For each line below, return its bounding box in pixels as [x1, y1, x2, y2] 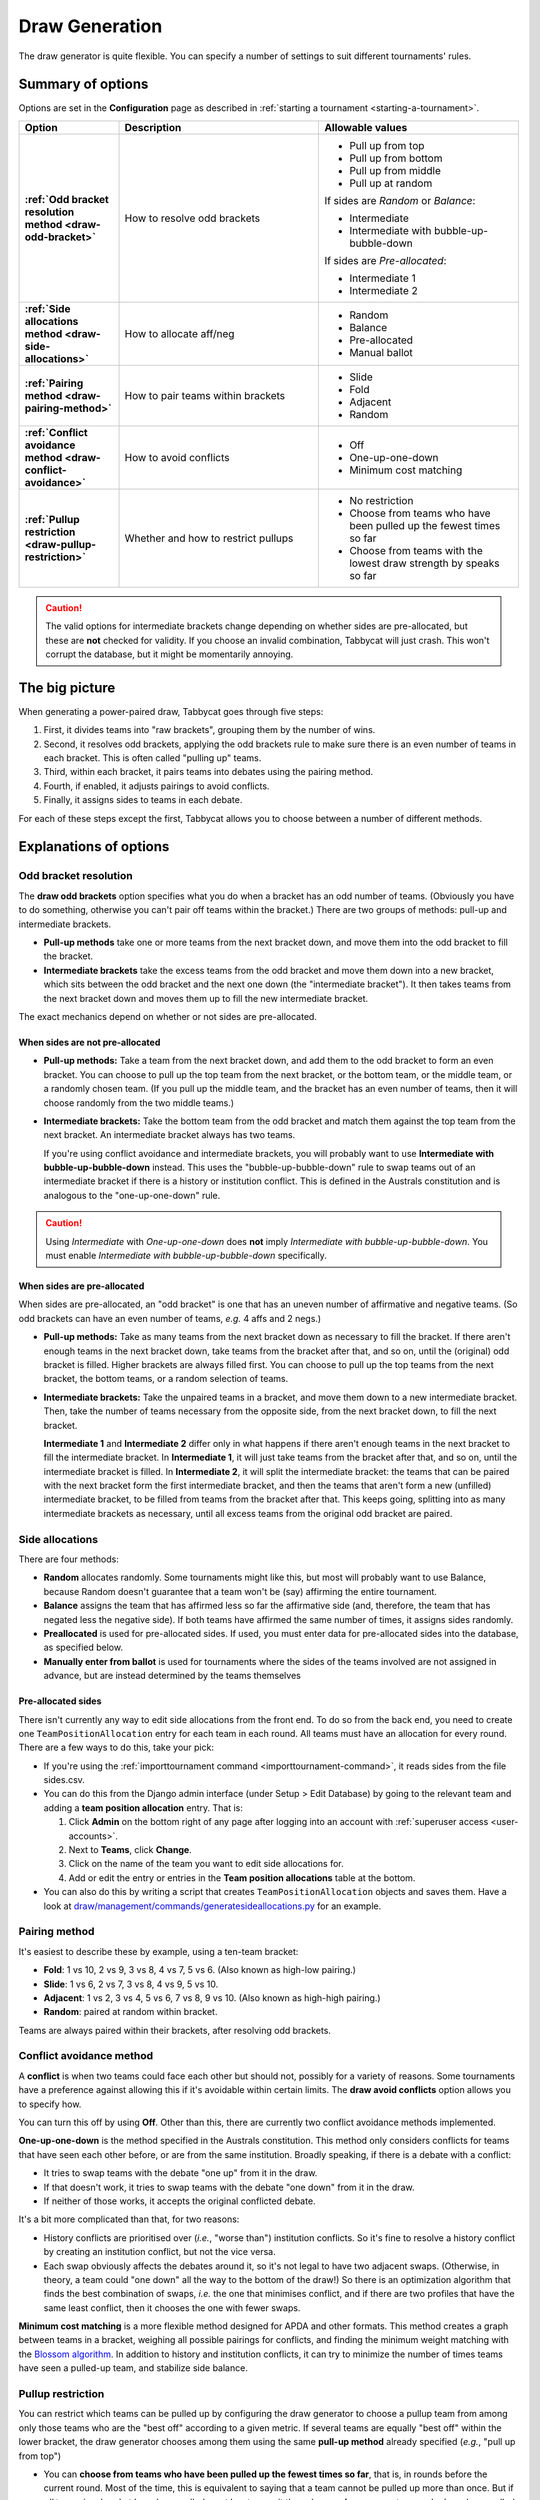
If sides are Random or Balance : [324, 193, 476, 207]
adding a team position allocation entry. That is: [43, 1801, 244, 1814]
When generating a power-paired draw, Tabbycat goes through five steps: [18, 705, 324, 717]
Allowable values [324, 120, 408, 134]
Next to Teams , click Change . [68, 1844, 192, 1856]
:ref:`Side [24, 301, 71, 315]
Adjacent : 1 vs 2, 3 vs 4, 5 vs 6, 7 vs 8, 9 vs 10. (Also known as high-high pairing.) [43, 1991, 381, 2004]
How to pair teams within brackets [124, 388, 286, 402]
